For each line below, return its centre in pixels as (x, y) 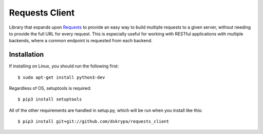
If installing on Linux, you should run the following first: (64, 66)
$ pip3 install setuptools (50, 99)
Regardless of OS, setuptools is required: (50, 88)
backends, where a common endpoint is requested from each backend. (81, 41)
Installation (26, 55)
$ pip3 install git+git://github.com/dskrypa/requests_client (94, 122)
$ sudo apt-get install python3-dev (61, 77)
